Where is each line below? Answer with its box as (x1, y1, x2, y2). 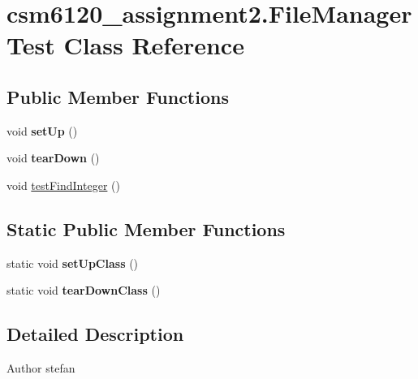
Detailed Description (6, 321, 184, 347)
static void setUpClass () (6, 254, 139, 271)
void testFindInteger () (6, 176, 120, 193)
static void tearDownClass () (6, 282, 161, 299)
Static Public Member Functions (6, 216, 286, 241)
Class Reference (63, 28, 244, 62)
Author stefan (6, 360, 75, 377)
